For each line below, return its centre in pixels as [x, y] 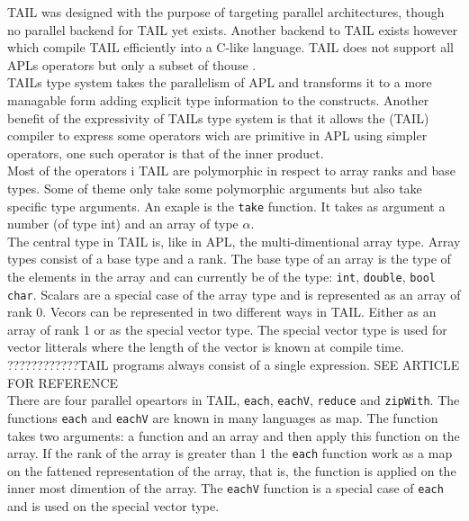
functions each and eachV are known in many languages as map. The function [223, 417]
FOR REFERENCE [63, 382]
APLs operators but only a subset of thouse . [132, 64]
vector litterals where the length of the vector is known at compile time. [206, 347]
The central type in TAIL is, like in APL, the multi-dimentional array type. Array [234, 241]
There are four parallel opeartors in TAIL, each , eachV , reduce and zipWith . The [234, 400]
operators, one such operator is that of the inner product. [166, 153]
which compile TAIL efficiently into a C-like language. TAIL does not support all [231, 47]
